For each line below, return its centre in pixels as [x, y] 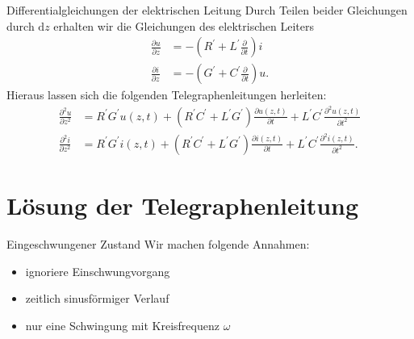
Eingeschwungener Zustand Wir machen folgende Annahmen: [158, 243]
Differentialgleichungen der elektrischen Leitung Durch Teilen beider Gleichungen [207, 10]
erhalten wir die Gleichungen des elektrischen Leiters [184, 25]
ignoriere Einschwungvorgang [98, 271]
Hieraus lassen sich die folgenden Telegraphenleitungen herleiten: [167, 95]
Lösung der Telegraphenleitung [183, 205]
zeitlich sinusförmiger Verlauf [97, 298]
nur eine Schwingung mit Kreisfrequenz [122, 325]
